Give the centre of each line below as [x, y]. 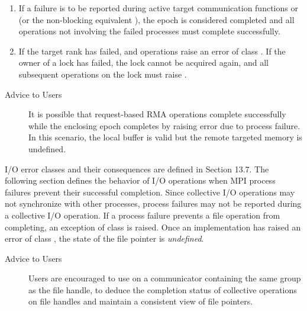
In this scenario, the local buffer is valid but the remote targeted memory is [165, 137]
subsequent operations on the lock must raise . [103, 74]
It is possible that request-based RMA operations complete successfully [157, 114]
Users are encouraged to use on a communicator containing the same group [165, 278]
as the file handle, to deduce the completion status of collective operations [163, 289]
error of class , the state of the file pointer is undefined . [104, 238]
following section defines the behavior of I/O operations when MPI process [140, 180]
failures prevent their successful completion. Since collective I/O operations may [150, 192]
